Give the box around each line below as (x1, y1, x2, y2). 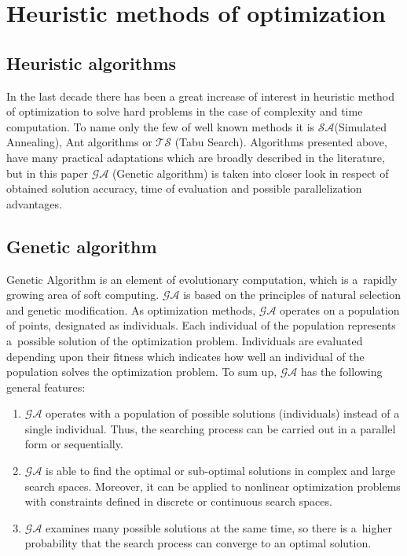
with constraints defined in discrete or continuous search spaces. (24, 493, 332, 510)
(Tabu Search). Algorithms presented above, (174, 134, 387, 150)
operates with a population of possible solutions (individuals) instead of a (46, 405, 400, 422)
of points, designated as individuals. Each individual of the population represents (6, 317, 396, 333)
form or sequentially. (24, 436, 123, 452)
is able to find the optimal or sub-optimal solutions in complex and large (46, 462, 395, 479)
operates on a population (280, 301, 400, 318)
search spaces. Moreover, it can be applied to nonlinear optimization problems (24, 477, 401, 494)
